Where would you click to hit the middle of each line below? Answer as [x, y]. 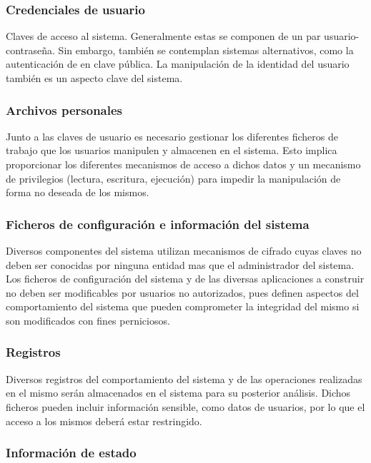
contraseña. [30, 50]
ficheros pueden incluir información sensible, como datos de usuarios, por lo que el [185, 406]
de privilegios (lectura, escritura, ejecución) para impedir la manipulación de [173, 178]
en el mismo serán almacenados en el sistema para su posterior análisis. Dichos [178, 393]
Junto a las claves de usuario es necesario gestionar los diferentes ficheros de [172, 136]
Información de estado [71, 453]
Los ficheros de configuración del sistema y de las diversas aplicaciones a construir [185, 279]
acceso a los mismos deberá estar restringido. [104, 421]
